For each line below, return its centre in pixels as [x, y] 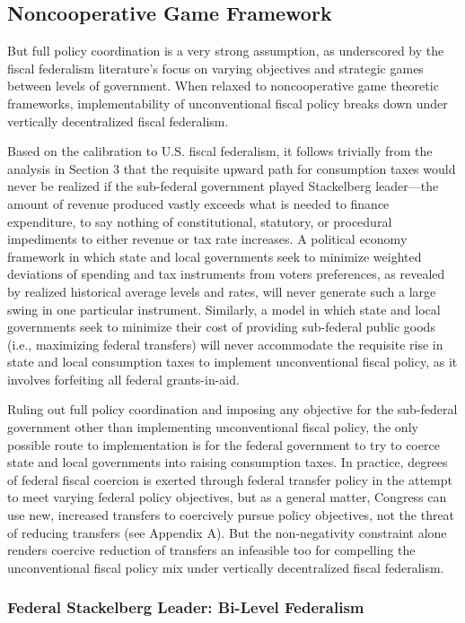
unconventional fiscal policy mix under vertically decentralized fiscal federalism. [226, 567]
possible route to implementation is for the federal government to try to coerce [224, 444]
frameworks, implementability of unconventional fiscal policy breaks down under [228, 103]
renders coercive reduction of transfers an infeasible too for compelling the [211, 550]
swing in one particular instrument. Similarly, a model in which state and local [224, 309]
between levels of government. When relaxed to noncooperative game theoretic [223, 86]
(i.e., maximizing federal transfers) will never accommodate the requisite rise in [225, 344]
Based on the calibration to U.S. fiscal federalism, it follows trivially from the [220, 151]
